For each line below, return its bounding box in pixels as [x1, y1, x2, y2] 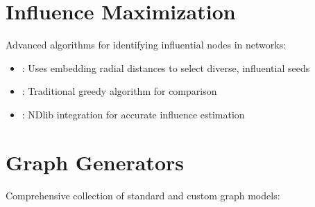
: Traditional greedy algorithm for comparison [22, 84, 217, 98]
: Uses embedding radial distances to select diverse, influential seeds [22, 60, 310, 75]
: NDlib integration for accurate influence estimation [22, 107, 245, 121]
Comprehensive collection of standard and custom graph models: [6, 188, 280, 202]
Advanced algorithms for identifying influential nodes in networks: [6, 37, 287, 52]
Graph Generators [6, 147, 184, 176]
